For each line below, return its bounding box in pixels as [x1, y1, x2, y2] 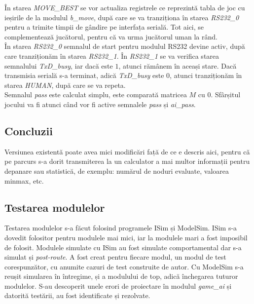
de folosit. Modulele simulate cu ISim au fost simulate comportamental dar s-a [4, 242, 242, 252]
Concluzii [4, 123, 53, 138]
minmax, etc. [4, 175, 44, 186]
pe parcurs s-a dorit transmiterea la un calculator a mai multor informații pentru [4, 156, 250, 166]
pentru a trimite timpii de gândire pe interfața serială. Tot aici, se [4, 22, 204, 32]
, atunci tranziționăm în [170, 70, 242, 80]
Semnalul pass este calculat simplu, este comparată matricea [4, 89, 187, 100]
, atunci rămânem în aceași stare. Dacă [118, 60, 237, 71]
